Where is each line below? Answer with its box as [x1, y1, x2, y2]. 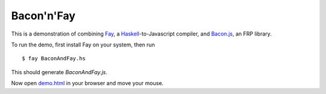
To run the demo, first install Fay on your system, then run [11, 41, 155, 48]
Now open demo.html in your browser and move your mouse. [11, 80, 164, 87]
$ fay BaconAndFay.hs [22, 55, 86, 62]
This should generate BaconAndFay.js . [11, 68, 108, 75]
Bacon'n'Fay [11, 9, 75, 22]
